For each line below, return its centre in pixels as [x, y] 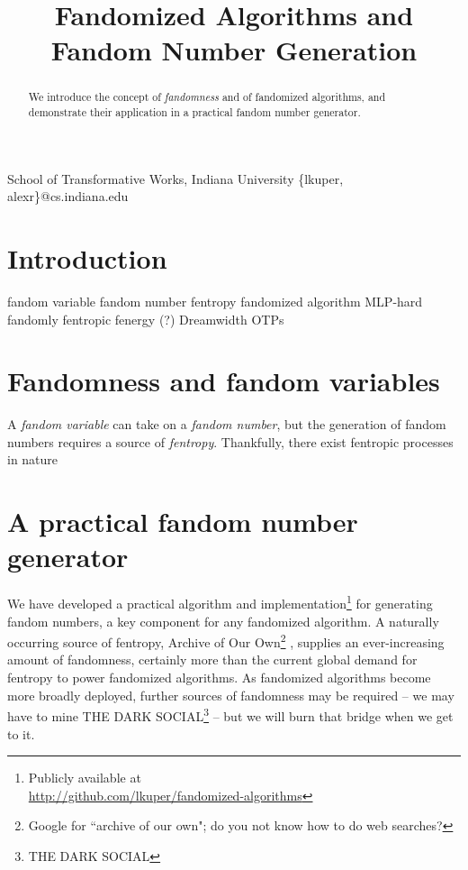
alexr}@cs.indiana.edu [68, 196]
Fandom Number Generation [234, 50]
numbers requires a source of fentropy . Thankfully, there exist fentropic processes [230, 441]
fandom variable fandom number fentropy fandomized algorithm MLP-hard [215, 301]
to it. [21, 733]
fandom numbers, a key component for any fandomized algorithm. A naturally [223, 621]
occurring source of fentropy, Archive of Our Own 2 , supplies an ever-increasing [226, 641]
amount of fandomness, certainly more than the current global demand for [212, 659]
